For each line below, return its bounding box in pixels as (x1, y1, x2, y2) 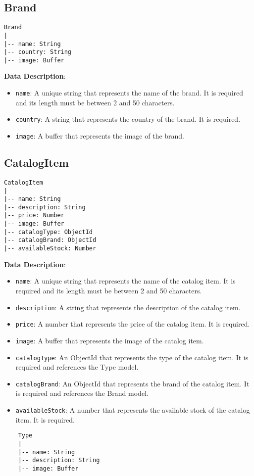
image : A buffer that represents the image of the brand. (15, 130, 185, 141)
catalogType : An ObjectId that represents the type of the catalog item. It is (15, 352, 249, 362)
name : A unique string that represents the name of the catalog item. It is (15, 276, 236, 286)
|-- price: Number (4, 212, 64, 219)
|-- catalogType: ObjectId (4, 228, 93, 236)
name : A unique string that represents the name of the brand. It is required (15, 88, 244, 98)
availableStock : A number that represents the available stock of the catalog (15, 405, 250, 415)
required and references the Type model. (15, 362, 139, 372)
